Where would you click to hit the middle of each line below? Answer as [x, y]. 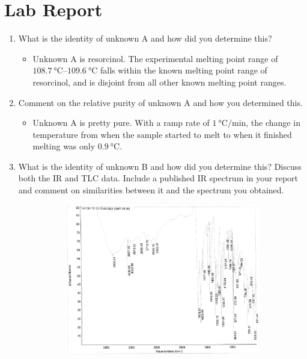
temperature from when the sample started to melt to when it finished [162, 134]
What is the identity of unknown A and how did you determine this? [145, 38]
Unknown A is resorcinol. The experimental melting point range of [155, 58]
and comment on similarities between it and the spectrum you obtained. [151, 190]
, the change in [273, 123]
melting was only [64, 146]
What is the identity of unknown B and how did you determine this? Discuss [160, 166]
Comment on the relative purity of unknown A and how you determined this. [160, 102]
